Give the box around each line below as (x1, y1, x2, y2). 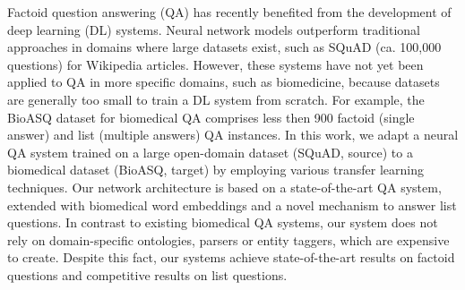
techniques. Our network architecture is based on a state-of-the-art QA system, (7, 177, 442, 196)
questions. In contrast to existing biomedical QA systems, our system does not (7, 213, 438, 232)
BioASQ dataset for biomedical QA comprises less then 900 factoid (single (7, 107, 415, 126)
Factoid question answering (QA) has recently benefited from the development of (7, 3, 452, 21)
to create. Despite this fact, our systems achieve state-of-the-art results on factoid (7, 248, 455, 267)
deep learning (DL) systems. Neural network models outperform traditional (7, 20, 421, 38)
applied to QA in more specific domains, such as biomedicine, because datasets (7, 72, 440, 91)
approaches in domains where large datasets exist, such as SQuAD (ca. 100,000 (7, 38, 442, 56)
